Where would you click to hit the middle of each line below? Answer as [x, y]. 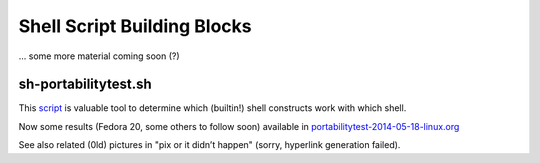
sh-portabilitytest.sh [85, 84]
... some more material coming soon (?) [99, 56]
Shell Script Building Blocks [135, 26]
